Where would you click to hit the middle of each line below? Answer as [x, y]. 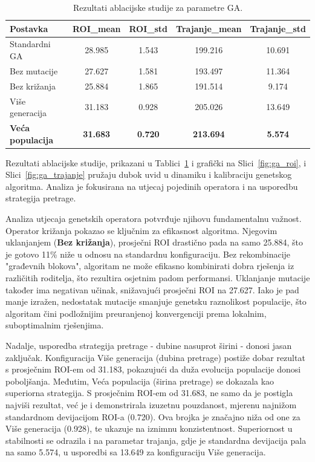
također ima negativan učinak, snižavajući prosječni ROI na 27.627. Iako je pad [152, 289]
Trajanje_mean [209, 28]
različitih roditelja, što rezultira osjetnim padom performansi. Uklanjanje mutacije [158, 278]
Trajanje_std [278, 28]
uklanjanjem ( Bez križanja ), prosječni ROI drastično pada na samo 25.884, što [154, 242]
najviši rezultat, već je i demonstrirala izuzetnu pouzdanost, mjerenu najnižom [151, 404]
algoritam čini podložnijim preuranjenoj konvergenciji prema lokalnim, [136, 313]
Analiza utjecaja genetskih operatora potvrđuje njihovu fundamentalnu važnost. [154, 219]
